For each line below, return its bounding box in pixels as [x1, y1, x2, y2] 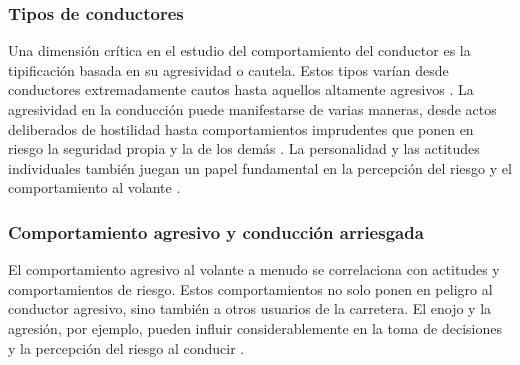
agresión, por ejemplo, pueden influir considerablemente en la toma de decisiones [8, 317, 502, 338]
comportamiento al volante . [8, 177, 181, 198]
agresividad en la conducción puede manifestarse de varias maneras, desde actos [8, 99, 497, 119]
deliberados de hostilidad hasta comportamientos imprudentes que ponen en [8, 118, 474, 139]
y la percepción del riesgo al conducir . [8, 337, 245, 358]
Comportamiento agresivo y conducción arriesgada [8, 219, 424, 244]
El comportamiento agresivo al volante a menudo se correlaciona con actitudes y [8, 259, 500, 280]
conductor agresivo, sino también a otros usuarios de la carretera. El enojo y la [8, 298, 492, 319]
